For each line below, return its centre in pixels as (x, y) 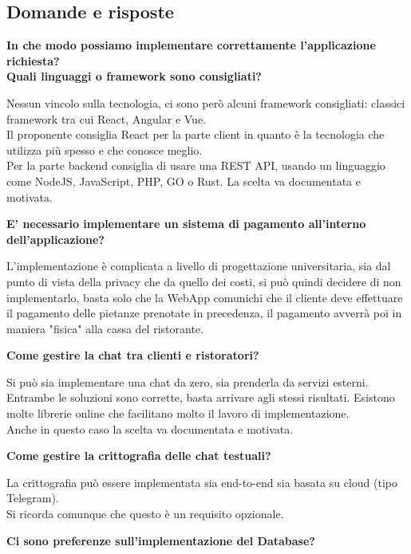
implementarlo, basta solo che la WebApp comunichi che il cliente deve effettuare (205, 297)
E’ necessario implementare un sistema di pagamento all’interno (186, 224)
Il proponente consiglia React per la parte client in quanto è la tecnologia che (196, 134)
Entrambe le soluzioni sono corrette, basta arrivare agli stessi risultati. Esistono (201, 397)
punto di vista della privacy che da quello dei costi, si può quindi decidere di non (204, 281)
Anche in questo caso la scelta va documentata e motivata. (150, 428)
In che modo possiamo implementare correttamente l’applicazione (191, 45)
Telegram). (33, 498)
